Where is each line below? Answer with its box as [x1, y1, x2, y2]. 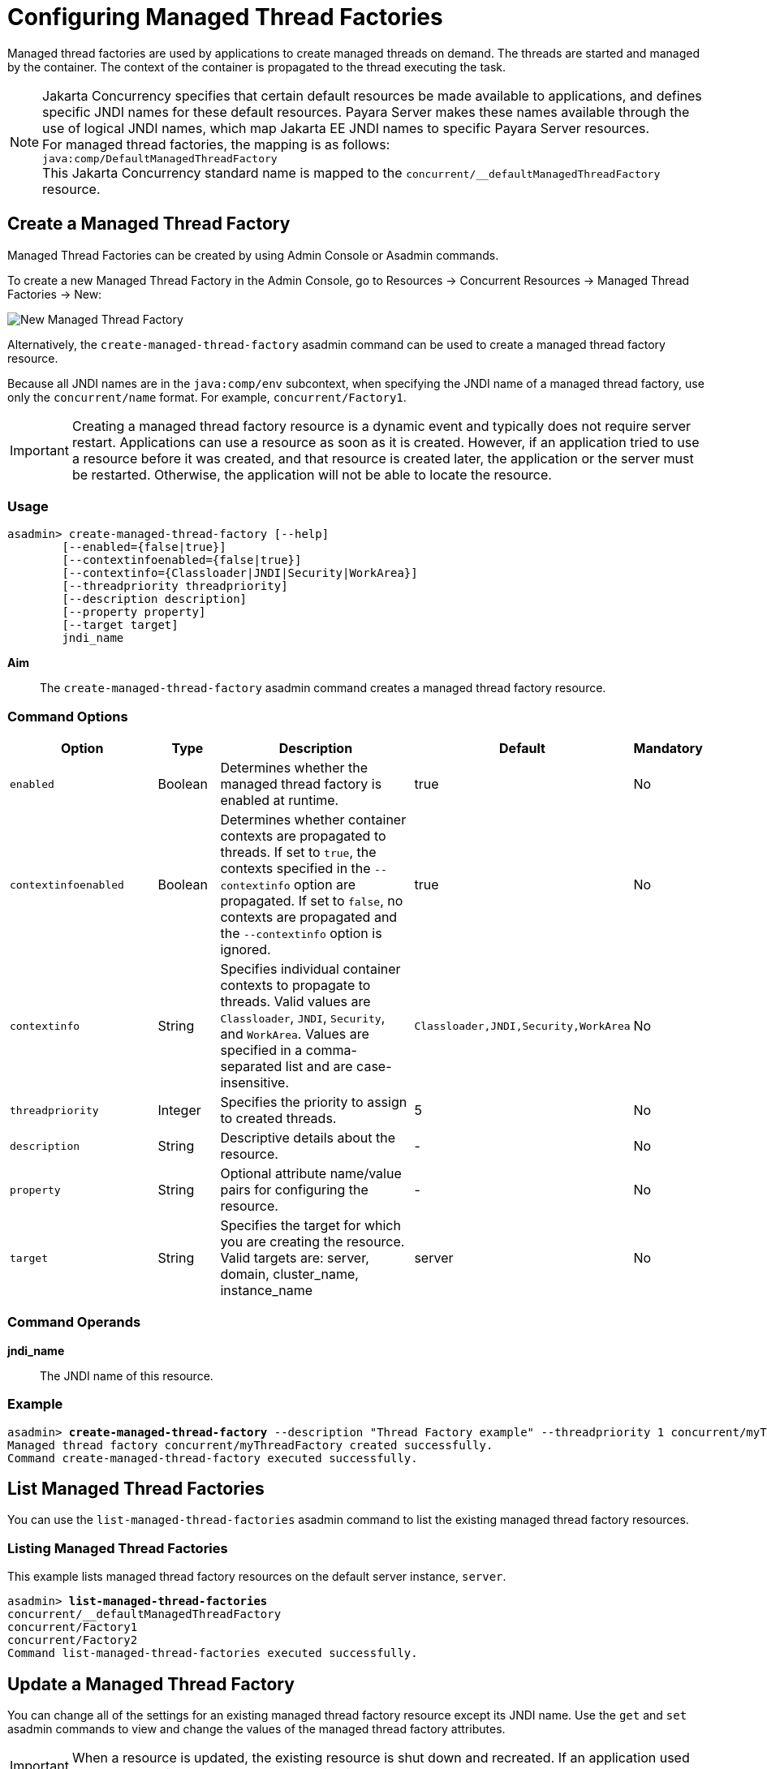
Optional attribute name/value [220, 1165, 402, 1182]
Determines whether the [220, 760, 368, 777]
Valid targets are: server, [220, 1250, 369, 1267]
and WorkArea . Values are [220, 1026, 369, 1043]
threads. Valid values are [220, 993, 371, 1010]
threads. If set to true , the [220, 844, 377, 861]
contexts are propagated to [220, 828, 386, 845]
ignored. [220, 941, 271, 958]
